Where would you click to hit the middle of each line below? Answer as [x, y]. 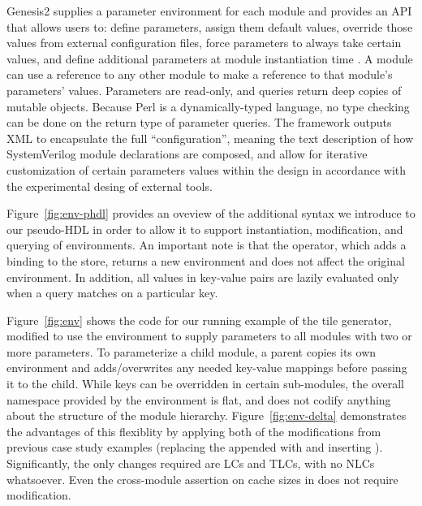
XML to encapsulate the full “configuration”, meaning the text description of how [210, 138]
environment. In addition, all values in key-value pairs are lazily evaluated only [203, 277]
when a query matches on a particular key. [112, 293]
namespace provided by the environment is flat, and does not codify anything [199, 399]
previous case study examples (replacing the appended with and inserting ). [195, 447]
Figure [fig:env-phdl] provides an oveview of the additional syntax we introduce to [211, 213]
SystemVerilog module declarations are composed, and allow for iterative [187, 154]
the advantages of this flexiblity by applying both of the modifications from [194, 431]
